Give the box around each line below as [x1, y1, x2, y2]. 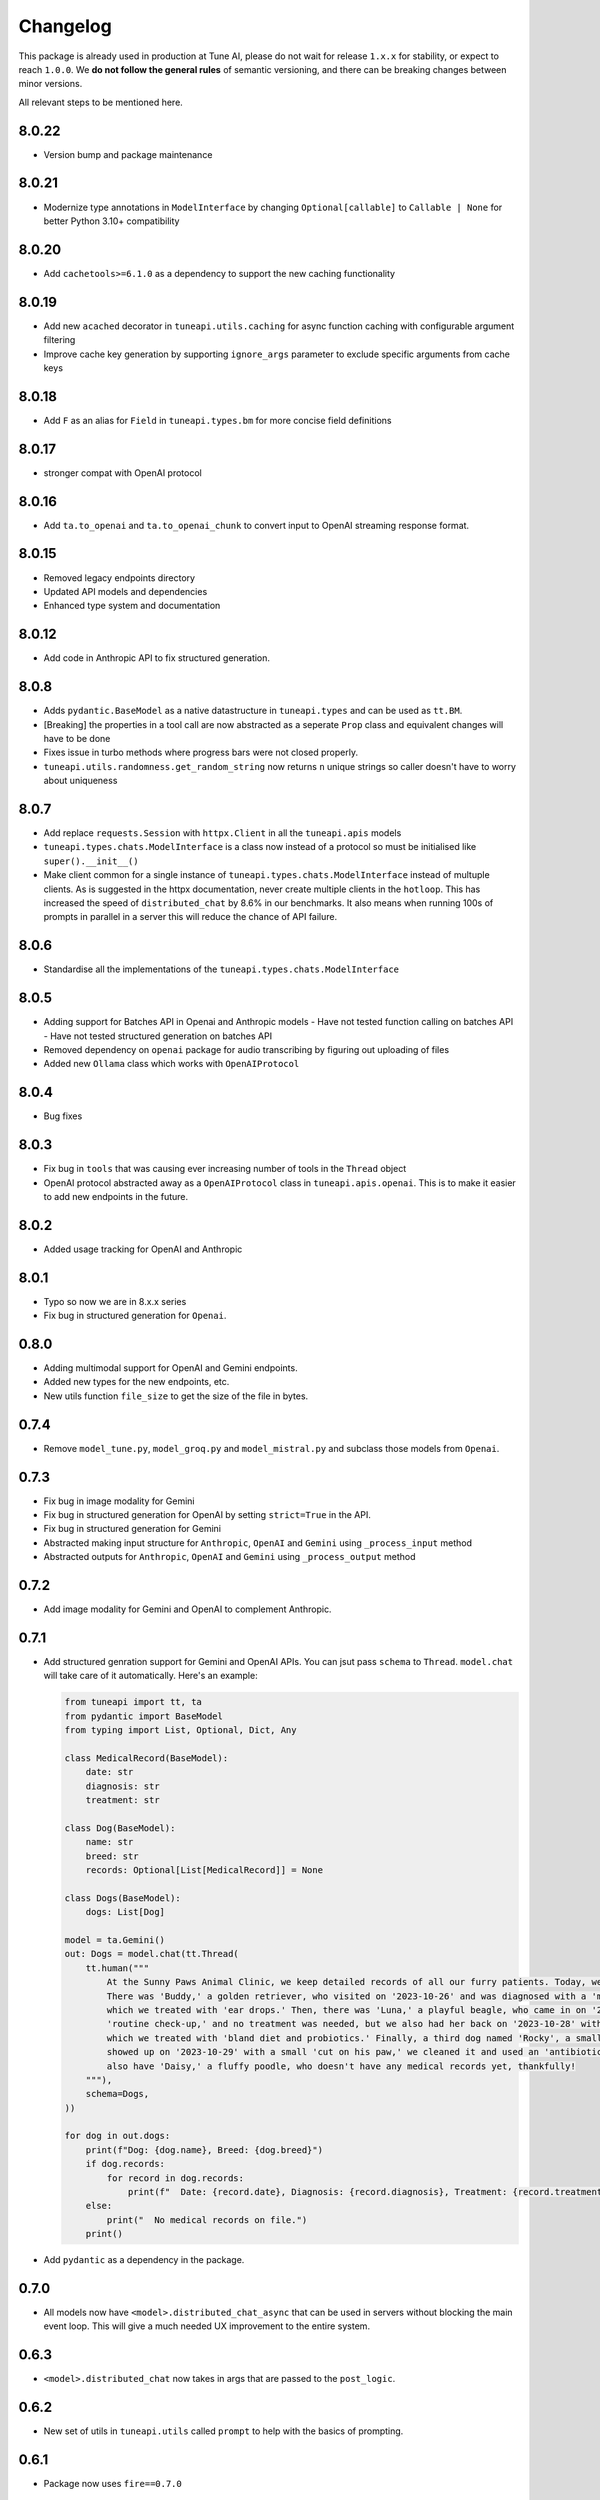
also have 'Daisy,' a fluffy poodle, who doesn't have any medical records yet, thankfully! [106, 2060, 577, 2072]
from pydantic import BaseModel [64, 1710, 224, 1722]
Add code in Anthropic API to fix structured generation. [43, 652, 270, 664]
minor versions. [18, 78, 83, 90]
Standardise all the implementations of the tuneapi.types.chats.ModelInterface [43, 963, 400, 975]
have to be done [43, 732, 111, 744]
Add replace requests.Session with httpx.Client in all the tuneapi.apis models [43, 826, 402, 839]
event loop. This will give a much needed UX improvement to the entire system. [43, 2320, 370, 2332]
